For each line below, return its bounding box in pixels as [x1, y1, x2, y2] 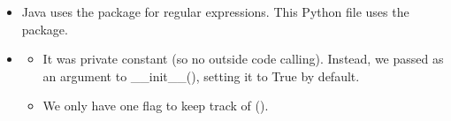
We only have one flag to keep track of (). [42, 96, 269, 115]
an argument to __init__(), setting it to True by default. [42, 66, 360, 85]
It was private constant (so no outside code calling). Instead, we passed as [42, 49, 444, 68]
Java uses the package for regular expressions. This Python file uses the [21, 3, 409, 20]
